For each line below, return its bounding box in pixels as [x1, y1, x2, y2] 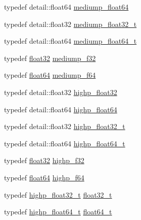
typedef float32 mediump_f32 [4, 52, 96, 63]
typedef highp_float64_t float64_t [4, 206, 112, 217]
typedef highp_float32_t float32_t [4, 189, 112, 200]
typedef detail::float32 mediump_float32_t [4, 18, 137, 29]
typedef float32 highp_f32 [4, 155, 84, 166]
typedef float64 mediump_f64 [4, 70, 96, 80]
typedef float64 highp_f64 [4, 172, 84, 182]
